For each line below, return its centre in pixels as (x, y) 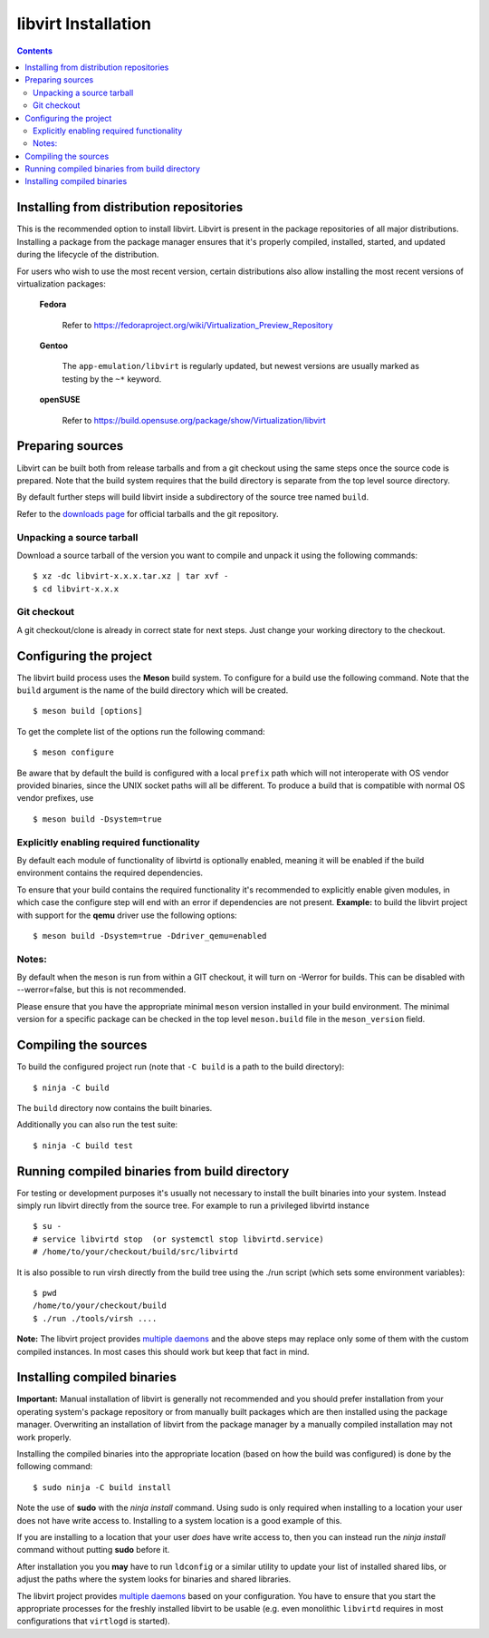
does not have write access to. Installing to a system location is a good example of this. (180, 1520)
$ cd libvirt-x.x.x (76, 589)
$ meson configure (74, 752)
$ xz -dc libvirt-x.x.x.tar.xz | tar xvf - (131, 576)
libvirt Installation (84, 24)
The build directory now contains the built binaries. (115, 1107)
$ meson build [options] (88, 711)
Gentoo (53, 346)
